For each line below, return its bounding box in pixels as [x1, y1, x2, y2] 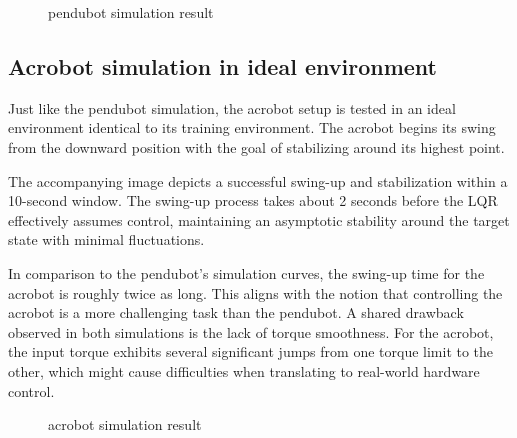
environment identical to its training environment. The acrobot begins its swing [8, 117, 496, 138]
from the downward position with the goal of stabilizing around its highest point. [8, 136, 505, 157]
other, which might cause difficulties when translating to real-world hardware [8, 360, 480, 381]
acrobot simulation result [48, 414, 202, 435]
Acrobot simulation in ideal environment [8, 50, 437, 81]
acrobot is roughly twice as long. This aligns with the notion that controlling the [8, 282, 503, 303]
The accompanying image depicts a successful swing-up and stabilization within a [8, 170, 508, 191]
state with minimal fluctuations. [8, 229, 205, 250]
